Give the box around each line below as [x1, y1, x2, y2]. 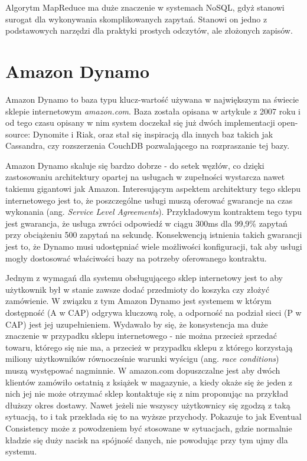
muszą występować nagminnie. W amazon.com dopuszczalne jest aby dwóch [5, 364, 280, 376]
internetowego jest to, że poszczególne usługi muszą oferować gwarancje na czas [5, 194, 293, 206]
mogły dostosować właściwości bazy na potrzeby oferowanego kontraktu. [5, 251, 267, 264]
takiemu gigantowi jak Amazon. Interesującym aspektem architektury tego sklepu [5, 182, 301, 195]
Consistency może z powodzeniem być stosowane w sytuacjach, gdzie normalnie [5, 421, 292, 434]
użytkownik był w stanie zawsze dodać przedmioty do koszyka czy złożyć [5, 283, 270, 295]
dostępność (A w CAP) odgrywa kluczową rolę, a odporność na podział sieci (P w [5, 306, 302, 318]
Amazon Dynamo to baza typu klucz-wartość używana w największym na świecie [5, 93, 299, 105]
